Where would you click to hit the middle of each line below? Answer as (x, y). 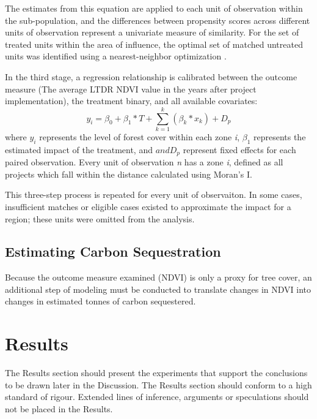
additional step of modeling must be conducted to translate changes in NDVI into (158, 289)
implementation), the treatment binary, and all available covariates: (131, 101)
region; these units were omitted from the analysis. (100, 218)
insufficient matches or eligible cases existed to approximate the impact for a (148, 206)
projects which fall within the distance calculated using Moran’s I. (129, 174)
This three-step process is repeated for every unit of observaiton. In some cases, (154, 194)
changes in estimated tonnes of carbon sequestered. (100, 301)
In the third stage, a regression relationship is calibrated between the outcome (151, 76)
